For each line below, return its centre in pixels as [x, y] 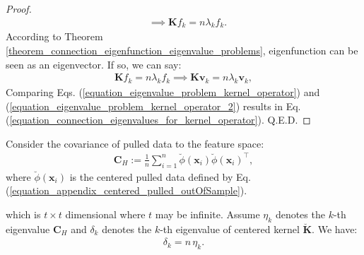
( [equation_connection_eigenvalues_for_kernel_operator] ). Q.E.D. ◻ [158, 120]
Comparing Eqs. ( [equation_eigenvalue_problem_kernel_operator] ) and [163, 92]
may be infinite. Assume [207, 214]
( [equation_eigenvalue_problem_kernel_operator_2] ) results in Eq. [153, 106]
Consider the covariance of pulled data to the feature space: [135, 143]
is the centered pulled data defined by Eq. [160, 176]
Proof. [19, 8]
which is [23, 214]
